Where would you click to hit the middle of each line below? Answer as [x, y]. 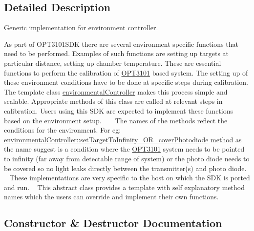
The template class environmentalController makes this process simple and [116, 91]
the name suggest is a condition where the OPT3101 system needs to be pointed [124, 149]
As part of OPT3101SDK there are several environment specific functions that [121, 44]
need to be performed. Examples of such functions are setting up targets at [116, 53]
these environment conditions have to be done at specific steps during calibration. [126, 82]
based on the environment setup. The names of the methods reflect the [116, 120]
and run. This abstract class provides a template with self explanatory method [124, 187]
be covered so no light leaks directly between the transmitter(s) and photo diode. [125, 168]
